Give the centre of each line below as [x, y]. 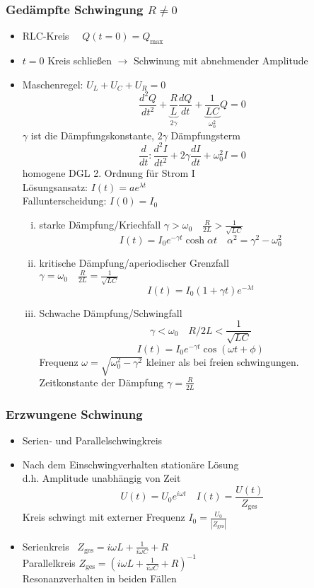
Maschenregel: [53, 84]
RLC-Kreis [46, 36]
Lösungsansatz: [55, 186]
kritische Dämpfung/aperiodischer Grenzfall [134, 262]
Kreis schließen [80, 60]
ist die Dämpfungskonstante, [92, 135]
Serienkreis [46, 546]
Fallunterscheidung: [64, 201]
